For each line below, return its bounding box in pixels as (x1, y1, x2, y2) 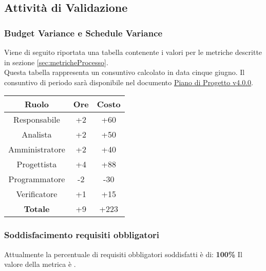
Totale (24, 203, 50, 215)
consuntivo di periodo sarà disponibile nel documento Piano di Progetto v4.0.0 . (4, 76, 253, 87)
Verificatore (16, 188, 58, 200)
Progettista (16, 158, 57, 170)
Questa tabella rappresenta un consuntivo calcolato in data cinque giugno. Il (4, 67, 245, 78)
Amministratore (8, 143, 65, 156)
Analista (22, 128, 52, 141)
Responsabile (13, 113, 60, 126)
